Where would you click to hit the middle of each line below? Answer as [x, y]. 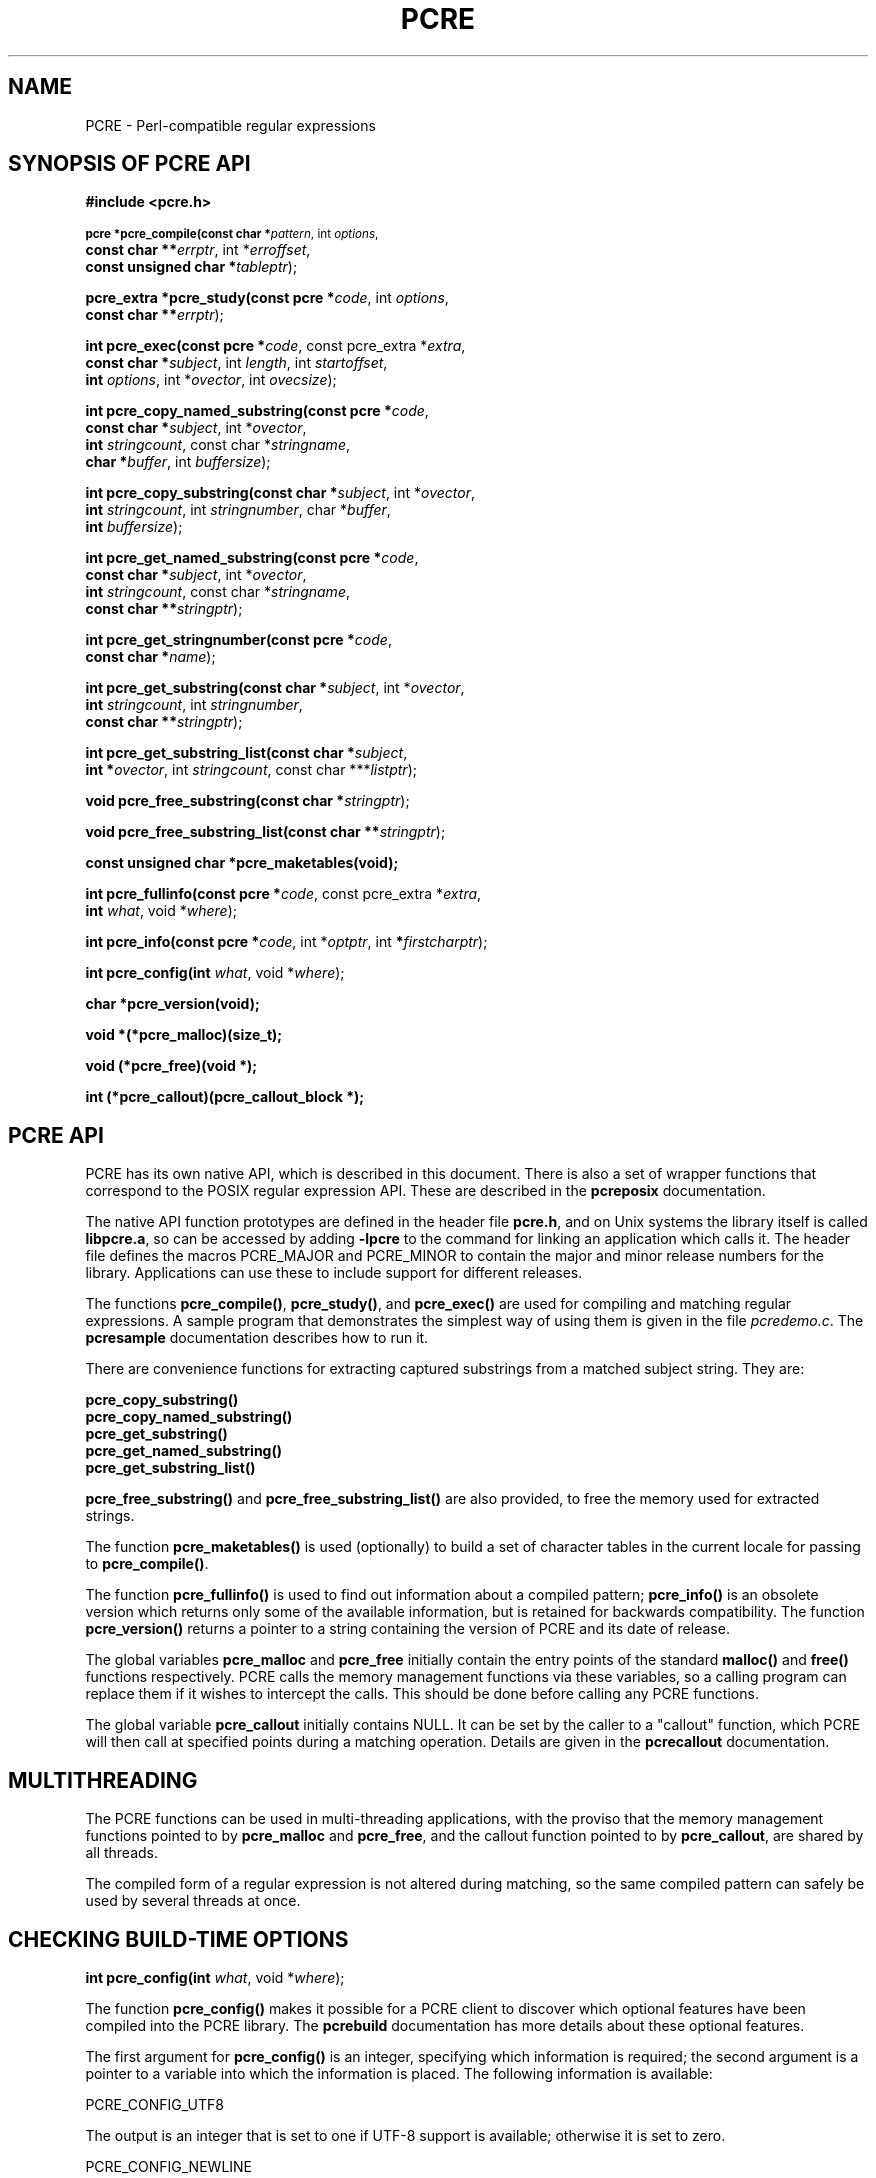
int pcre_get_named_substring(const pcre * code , [252, 558]
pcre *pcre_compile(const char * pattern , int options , [232, 234]
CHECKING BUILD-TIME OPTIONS [178, 1939]
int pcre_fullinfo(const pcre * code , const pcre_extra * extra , [283, 894]
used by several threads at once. [193, 1901]
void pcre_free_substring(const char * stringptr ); [247, 801]
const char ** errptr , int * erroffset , [198, 250]
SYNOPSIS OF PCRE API [129, 164]
